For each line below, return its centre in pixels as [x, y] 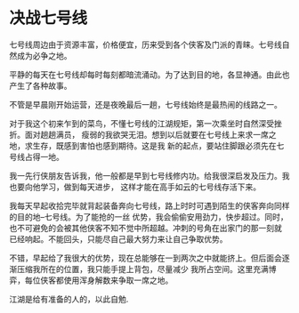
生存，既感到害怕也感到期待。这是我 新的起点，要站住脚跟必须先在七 [158, 145]
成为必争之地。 [44, 55]
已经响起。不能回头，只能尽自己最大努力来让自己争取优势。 [118, 239]
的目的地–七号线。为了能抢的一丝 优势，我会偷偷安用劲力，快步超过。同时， [149, 217]
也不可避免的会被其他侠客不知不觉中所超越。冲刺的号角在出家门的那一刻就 [145, 228]
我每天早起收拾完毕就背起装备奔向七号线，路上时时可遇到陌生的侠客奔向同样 [149, 205]
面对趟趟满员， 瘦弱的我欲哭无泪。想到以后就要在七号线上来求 [139, 134]
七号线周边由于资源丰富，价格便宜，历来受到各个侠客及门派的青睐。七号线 [145, 44]
